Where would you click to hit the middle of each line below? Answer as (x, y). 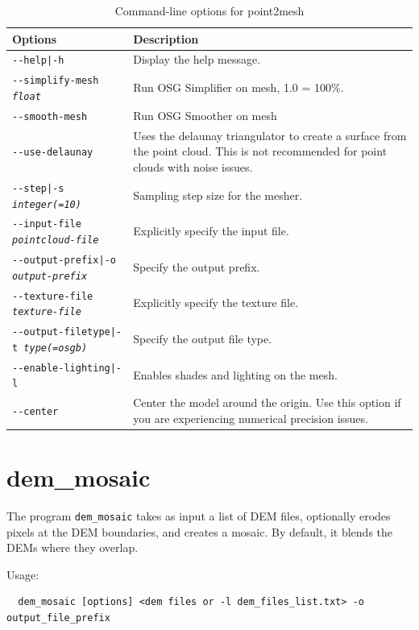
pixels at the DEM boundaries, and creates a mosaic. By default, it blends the (200, 531)
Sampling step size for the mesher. (218, 195)
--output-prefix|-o (64, 260)
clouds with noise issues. (193, 167)
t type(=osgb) (50, 348)
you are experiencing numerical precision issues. (251, 418)
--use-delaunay (53, 153)
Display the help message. (197, 59)
